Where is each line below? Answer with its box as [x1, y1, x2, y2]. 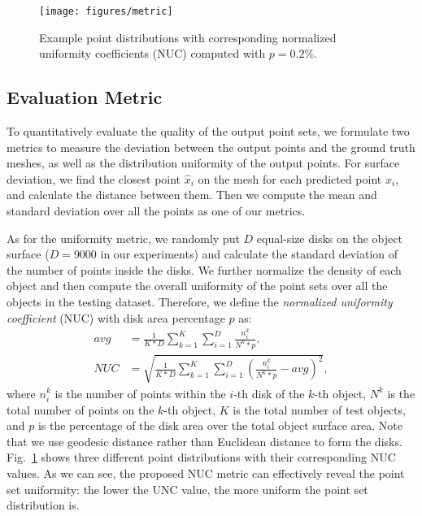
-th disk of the [233, 384, 305, 401]
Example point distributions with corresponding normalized [39, 28, 337, 46]
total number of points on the [7, 401, 154, 418]
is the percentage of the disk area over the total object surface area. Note [37, 417, 402, 434]
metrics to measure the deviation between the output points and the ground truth [7, 138, 415, 155]
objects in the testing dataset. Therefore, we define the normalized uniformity [7, 293, 393, 310]
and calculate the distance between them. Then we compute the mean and [7, 186, 377, 203]
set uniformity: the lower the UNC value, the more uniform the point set [7, 480, 368, 497]
